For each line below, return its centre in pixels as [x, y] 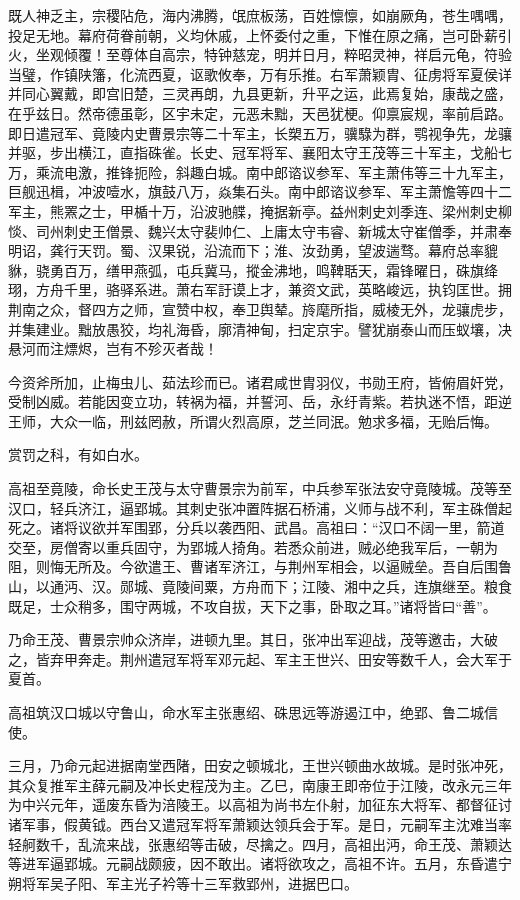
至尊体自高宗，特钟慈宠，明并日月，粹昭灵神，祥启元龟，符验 [308, 54]
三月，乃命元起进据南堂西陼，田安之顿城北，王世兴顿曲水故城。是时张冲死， [260, 765]
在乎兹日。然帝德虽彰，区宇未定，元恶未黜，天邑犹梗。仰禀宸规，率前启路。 [260, 112]
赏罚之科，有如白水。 [78, 454]
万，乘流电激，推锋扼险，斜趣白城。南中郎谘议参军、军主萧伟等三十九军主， [260, 171]
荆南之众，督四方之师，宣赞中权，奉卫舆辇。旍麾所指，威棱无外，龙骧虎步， [260, 308]
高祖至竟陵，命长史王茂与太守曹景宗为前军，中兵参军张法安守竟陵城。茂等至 [260, 488]
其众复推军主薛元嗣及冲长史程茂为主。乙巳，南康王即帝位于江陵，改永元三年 [260, 784]
